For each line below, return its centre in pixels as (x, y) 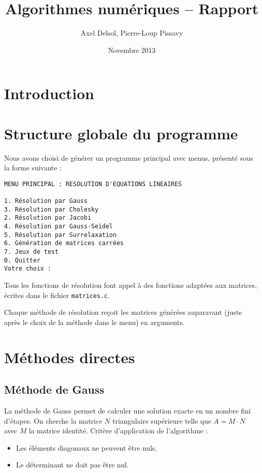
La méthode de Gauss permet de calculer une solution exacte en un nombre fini (127, 411)
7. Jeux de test (31, 252)
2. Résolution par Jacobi (48, 218)
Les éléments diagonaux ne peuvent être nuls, (86, 447)
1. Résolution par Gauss (46, 201)
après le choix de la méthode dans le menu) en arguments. (95, 322)
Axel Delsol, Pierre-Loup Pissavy (132, 33)
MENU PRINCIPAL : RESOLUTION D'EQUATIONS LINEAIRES (93, 184)
